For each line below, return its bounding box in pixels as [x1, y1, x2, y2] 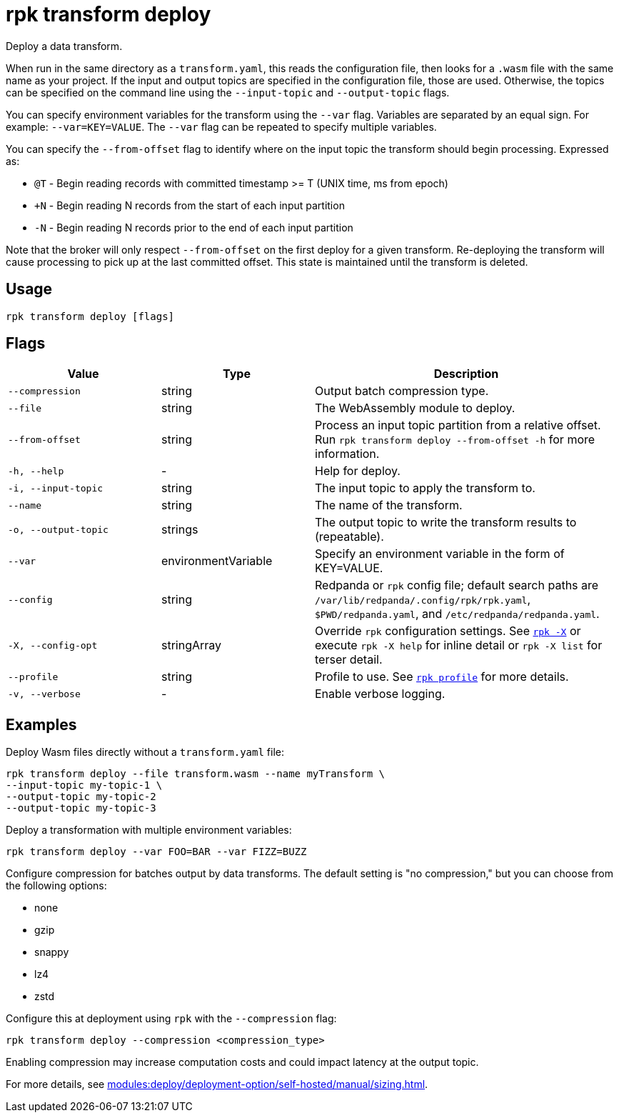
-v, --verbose [8, 688, 81, 699]
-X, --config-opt [8, 639, 98, 651]
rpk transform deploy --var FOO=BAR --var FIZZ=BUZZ [6, 846, 307, 858]
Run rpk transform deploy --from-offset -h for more [315, 432, 595, 447]
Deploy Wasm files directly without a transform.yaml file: [6, 746, 284, 759]
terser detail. [315, 652, 383, 667]
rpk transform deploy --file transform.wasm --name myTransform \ [6, 768, 386, 780]
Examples [6, 715, 77, 734]
